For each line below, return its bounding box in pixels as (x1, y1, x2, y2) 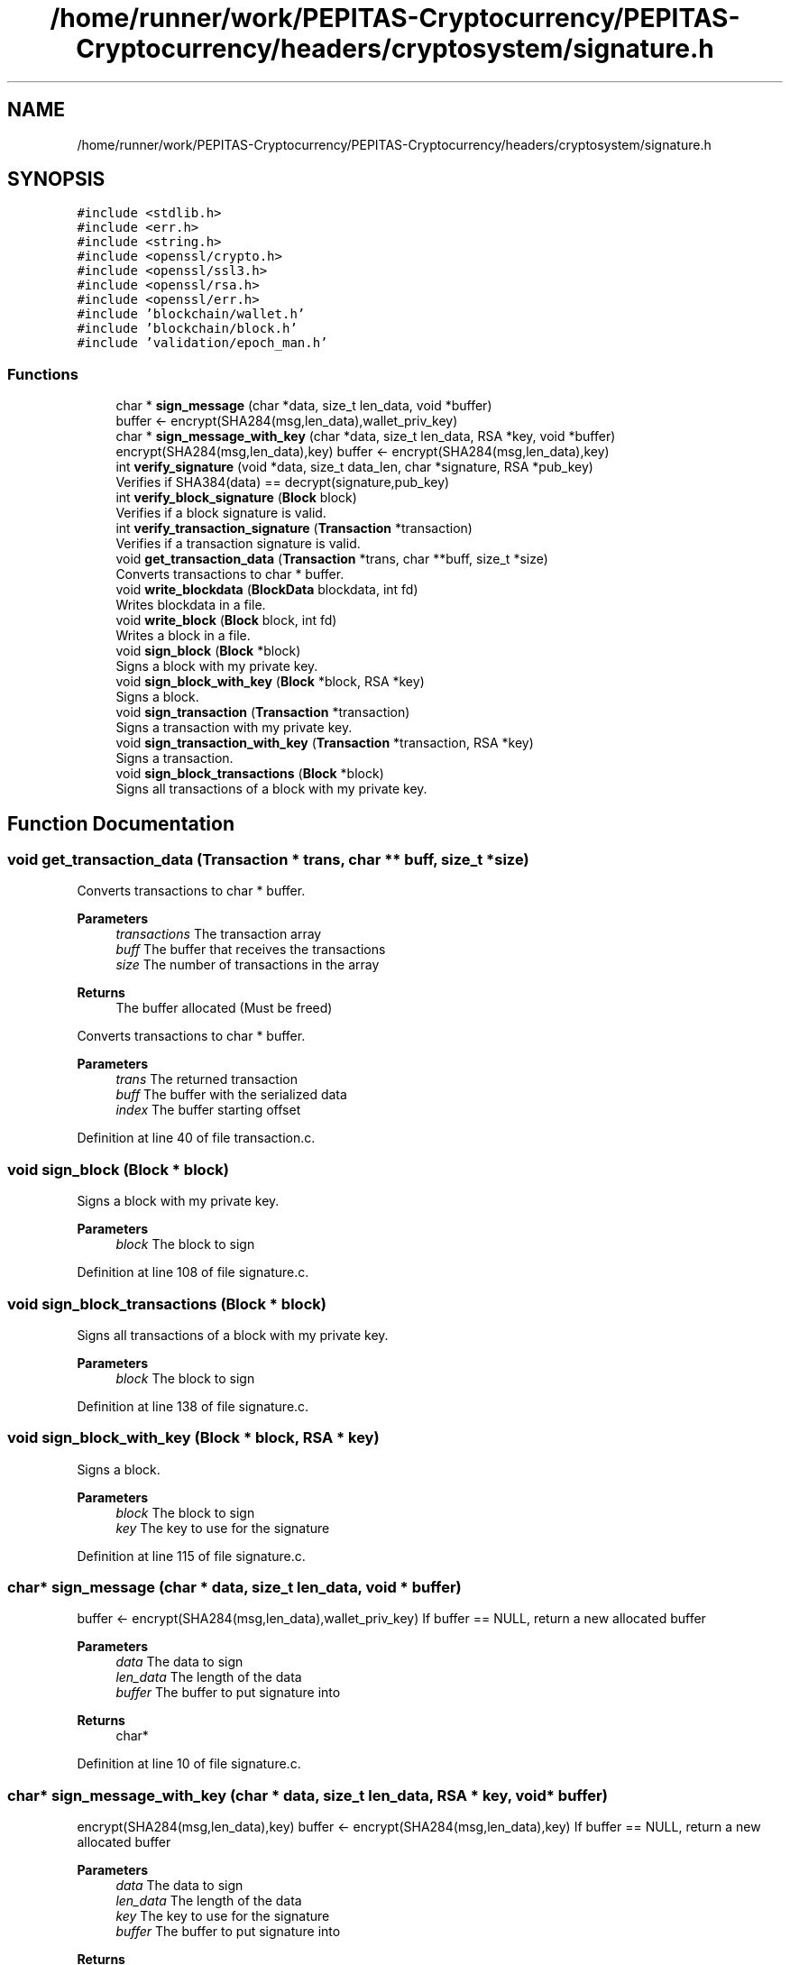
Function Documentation (7, 812, 234, 835)
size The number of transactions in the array (115, 957, 380, 973)
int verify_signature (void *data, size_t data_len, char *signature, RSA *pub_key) (115, 459, 593, 475)
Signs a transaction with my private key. (115, 720, 353, 736)
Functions (7, 364, 78, 383)
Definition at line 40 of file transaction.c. (77, 1130, 316, 1146)
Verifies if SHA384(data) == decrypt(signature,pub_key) (115, 474, 450, 491)
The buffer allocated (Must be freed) (115, 1000, 333, 1016)
